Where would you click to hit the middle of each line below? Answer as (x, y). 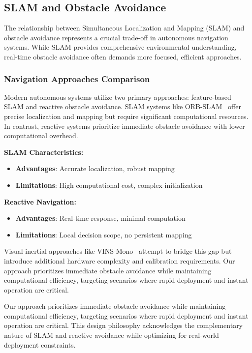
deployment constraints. (40, 344)
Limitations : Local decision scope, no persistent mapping (104, 234)
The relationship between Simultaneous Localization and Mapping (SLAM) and (124, 28)
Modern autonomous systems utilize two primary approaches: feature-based (118, 97)
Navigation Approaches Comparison (77, 78)
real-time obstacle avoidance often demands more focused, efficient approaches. (123, 56)
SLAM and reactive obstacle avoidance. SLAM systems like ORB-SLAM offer (123, 106)
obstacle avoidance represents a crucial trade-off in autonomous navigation (116, 37)
